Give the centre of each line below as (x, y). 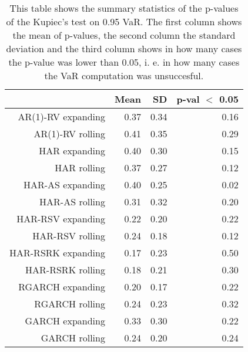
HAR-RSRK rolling (65, 270)
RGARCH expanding (62, 287)
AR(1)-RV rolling (69, 133)
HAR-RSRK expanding (57, 253)
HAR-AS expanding (64, 185)
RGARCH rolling (70, 304)
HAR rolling (80, 167)
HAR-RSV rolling (69, 236)
